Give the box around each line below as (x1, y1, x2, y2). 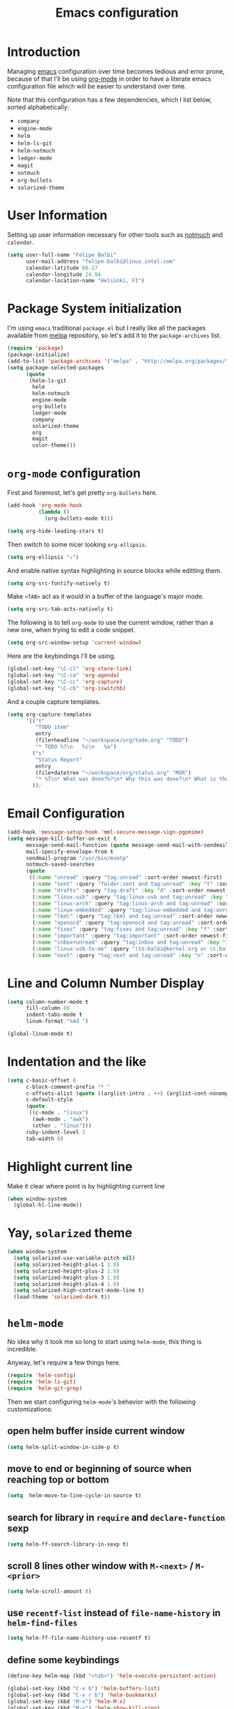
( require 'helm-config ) (7, 1372, 77, 1379)
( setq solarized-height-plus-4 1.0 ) (13, 1280, 120, 1287)
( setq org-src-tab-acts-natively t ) (7, 606, 114, 613)
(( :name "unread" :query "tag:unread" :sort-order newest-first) (29, 874, 223, 881)
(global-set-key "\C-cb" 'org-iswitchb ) (7, 684, 127, 691)
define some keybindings (7, 1654, 120, 1666)
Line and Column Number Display (7, 975, 205, 991)
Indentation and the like (7, 1054, 147, 1070)
